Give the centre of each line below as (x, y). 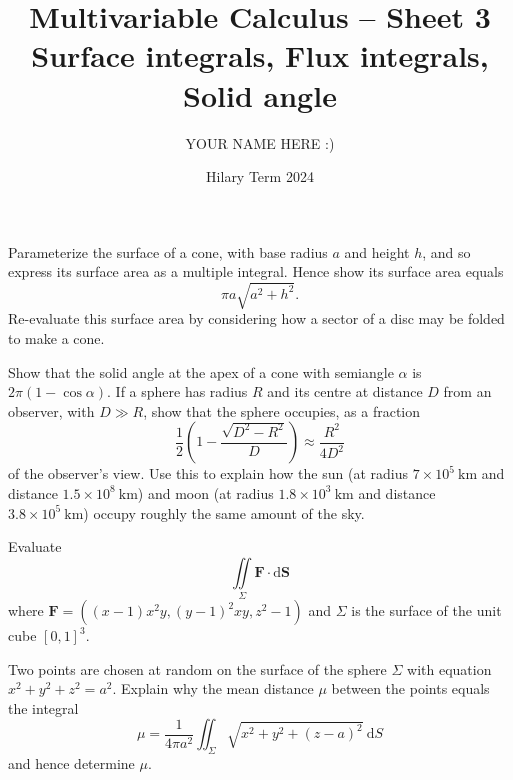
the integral (43, 707)
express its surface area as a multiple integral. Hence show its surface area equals (256, 271)
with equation (449, 668)
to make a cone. (56, 338)
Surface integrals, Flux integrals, (260, 55)
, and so (446, 251)
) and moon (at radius (205, 492)
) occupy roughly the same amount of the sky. (224, 512)
